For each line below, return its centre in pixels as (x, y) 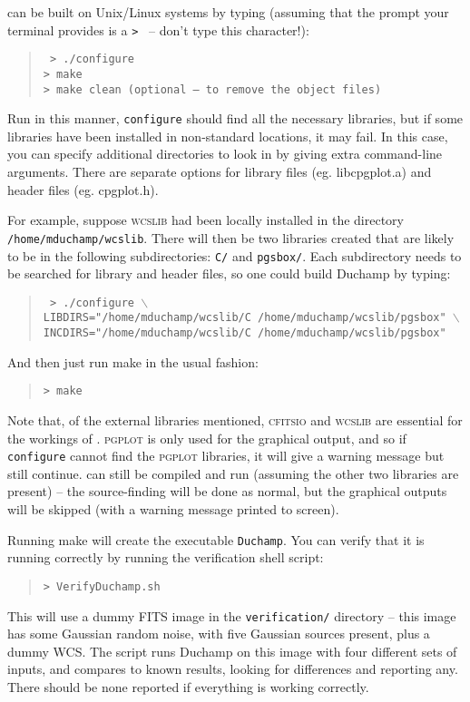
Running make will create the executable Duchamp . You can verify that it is (216, 539)
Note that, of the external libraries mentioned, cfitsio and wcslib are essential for (235, 419)
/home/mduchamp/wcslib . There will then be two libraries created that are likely (231, 237)
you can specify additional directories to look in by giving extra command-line (225, 154)
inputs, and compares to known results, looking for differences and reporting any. (233, 669)
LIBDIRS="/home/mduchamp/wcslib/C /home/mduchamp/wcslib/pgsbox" (245, 318)
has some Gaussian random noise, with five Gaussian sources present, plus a (219, 634)
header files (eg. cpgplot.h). (83, 189)
